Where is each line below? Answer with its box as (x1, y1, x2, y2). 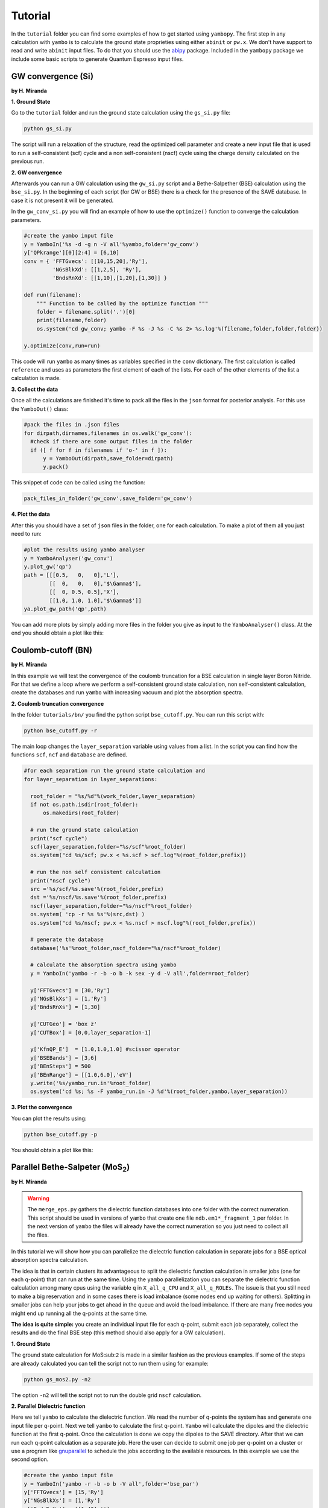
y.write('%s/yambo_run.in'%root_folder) (30, 1080, 151, 1086)
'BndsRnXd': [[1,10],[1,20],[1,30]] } (52, 274, 167, 282)
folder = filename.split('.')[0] (36, 308, 136, 315)
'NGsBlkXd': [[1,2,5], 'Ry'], (52, 266, 142, 273)
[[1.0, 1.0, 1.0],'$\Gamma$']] (49, 597, 142, 604)
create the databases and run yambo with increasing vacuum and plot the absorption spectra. (11, 689, 244, 696)
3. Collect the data (11, 385, 58, 393)
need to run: (11, 530, 42, 537)
